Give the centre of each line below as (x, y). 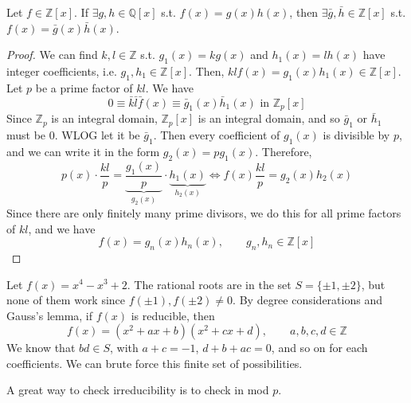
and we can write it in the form (83, 151)
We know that (41, 348)
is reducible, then (173, 315)
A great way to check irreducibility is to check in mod (138, 390)
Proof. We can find (52, 55)
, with (124, 348)
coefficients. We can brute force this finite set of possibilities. (155, 363)
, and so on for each (319, 348)
